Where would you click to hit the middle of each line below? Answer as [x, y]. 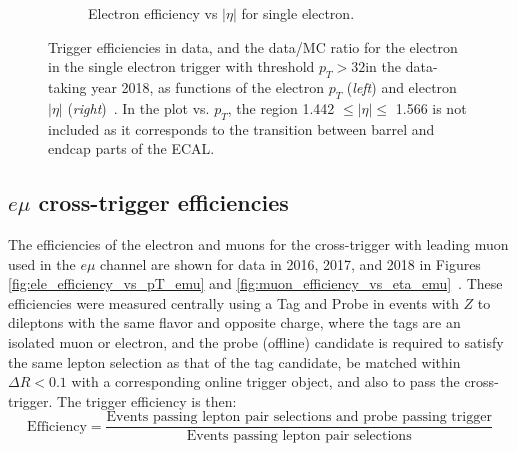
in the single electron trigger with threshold [181, 66]
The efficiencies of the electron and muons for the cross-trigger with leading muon [258, 243]
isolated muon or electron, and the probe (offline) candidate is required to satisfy [256, 341]
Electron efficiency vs [153, 13]
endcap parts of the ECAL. [131, 148]
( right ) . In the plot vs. [138, 107]
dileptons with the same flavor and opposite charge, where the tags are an [234, 322]
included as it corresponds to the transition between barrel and [241, 128]
